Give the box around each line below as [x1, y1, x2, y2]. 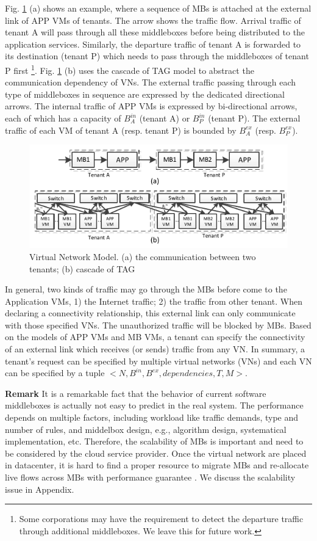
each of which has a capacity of [5, 112, 121, 124]
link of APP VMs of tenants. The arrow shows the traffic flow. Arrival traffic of [5, 13, 301, 26]
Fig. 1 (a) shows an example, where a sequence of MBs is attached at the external [5, 2, 312, 14]
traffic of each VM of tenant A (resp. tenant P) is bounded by [5, 123, 237, 136]
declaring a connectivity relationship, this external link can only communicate [5, 307, 296, 319]
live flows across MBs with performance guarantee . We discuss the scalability [5, 471, 296, 483]
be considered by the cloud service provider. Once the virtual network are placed [5, 446, 307, 459]
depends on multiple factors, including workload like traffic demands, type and [5, 411, 299, 424]
